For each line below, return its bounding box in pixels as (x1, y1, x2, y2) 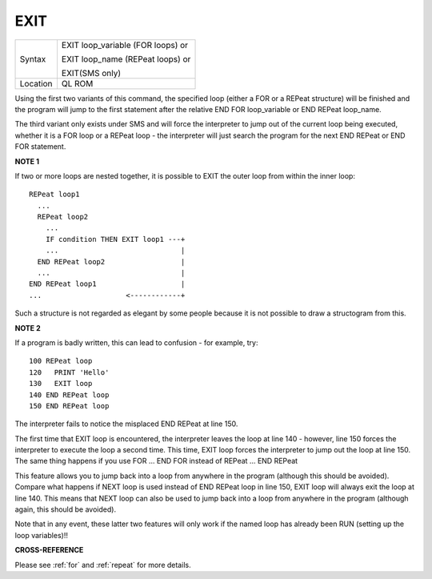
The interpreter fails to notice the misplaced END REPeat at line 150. (14, 419, 238, 428)
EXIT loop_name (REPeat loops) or (61, 53, 191, 64)
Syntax (19, 53, 46, 64)
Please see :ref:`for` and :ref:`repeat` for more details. (14, 560, 191, 569)
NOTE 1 (14, 156, 40, 166)
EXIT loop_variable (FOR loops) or (61, 39, 188, 50)
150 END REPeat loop (29, 401, 110, 410)
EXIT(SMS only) (61, 67, 122, 78)
